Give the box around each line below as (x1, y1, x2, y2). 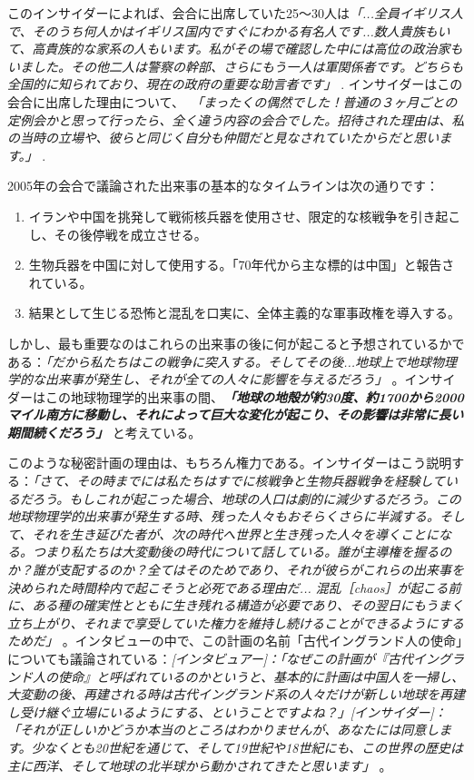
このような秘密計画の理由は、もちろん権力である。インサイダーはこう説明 (7, 453, 452, 472)
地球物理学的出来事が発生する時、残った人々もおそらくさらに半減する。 (7, 507, 439, 526)
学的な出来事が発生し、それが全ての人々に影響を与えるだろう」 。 (7, 370, 405, 389)
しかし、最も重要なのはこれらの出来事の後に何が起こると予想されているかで (7, 333, 465, 352)
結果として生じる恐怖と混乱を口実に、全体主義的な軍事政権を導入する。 (28, 303, 460, 322)
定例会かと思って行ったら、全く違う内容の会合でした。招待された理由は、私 (7, 110, 465, 129)
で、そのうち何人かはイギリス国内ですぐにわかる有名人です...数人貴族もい (7, 21, 450, 40)
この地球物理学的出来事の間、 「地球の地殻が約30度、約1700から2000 (44, 387, 464, 406)
